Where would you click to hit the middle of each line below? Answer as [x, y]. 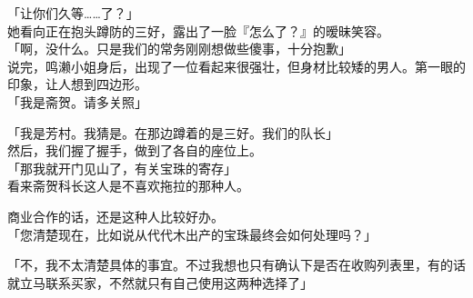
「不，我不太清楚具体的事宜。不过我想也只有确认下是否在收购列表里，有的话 [236, 265]
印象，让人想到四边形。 [77, 84]
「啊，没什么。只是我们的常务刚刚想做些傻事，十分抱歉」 [179, 49]
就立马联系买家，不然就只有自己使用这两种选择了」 [160, 282]
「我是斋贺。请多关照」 [77, 101]
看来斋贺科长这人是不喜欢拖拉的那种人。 [128, 186]
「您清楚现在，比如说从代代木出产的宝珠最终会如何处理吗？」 [192, 234]
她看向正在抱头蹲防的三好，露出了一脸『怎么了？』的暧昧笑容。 [198, 30]
